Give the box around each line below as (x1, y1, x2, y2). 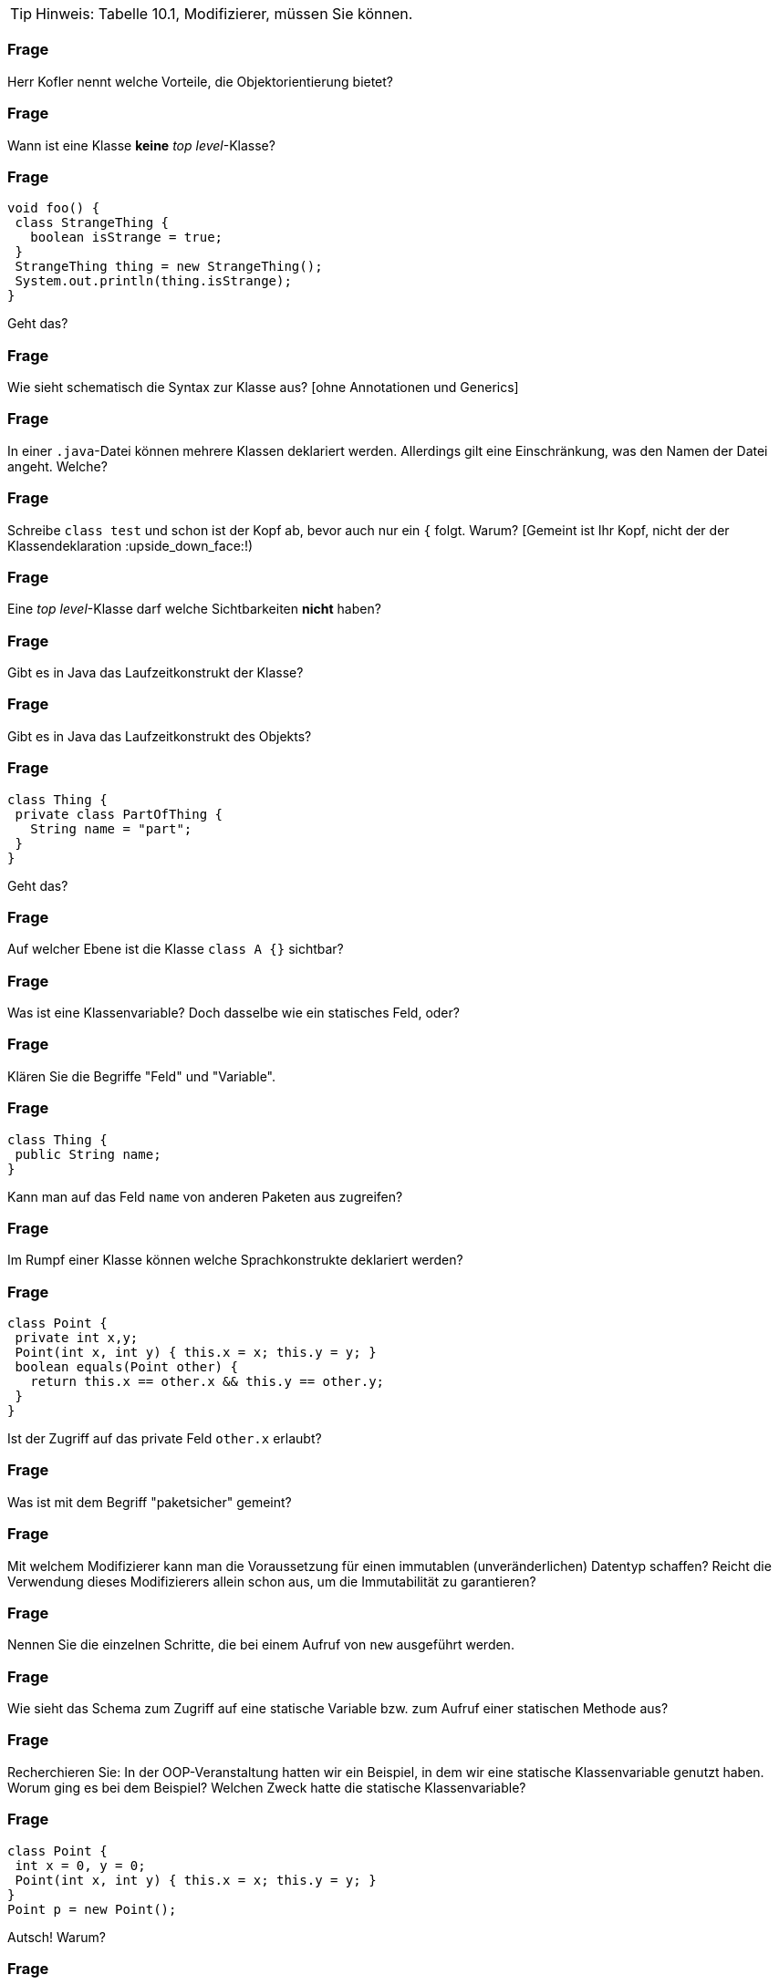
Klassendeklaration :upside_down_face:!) (7, 537, 254, 553)
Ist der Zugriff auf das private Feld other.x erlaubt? (7, 1431, 322, 1446)
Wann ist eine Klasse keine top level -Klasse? (7, 137, 275, 153)
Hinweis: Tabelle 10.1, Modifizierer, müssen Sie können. (36, 5, 413, 23)
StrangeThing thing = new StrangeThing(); (15, 259, 323, 274)
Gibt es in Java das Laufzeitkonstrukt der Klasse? (7, 665, 304, 680)
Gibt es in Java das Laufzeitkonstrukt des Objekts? (7, 728, 312, 744)
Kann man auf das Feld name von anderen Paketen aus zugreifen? (7, 1188, 403, 1204)
